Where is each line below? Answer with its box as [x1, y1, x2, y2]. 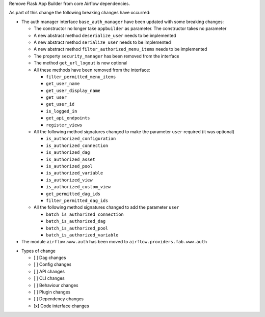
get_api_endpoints [46, 115, 90, 121]
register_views [46, 122, 83, 128]
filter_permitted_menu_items [46, 74, 116, 80]
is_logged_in [46, 108, 78, 114]
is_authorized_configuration [46, 136, 116, 142]
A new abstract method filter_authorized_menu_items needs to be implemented [33, 46, 207, 52]
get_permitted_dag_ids [46, 191, 101, 197]
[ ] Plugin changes [33, 289, 71, 295]
